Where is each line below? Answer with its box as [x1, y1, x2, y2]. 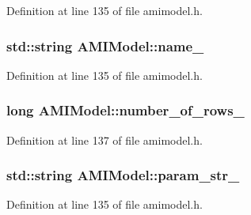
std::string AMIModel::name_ [6, 36, 204, 55]
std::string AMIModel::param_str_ [6, 165, 240, 185]
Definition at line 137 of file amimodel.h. [6, 131, 203, 148]
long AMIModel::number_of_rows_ [6, 100, 245, 120]
